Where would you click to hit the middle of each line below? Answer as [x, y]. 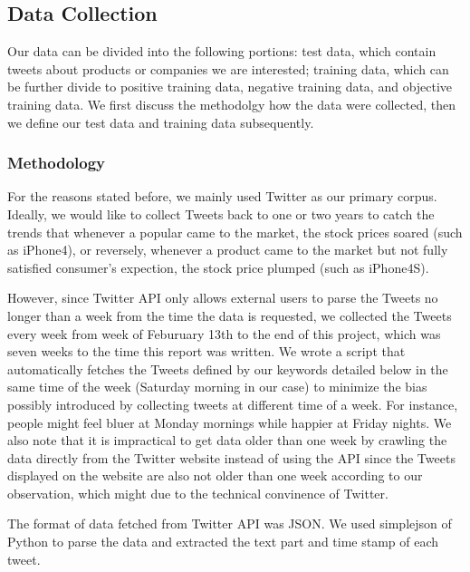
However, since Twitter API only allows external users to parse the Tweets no [223, 298]
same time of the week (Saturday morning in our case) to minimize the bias [217, 387]
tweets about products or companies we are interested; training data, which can [228, 68]
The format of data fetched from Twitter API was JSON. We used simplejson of [230, 524]
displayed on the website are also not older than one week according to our [215, 475]
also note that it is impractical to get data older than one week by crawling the [227, 440]
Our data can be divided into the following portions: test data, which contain [222, 51]
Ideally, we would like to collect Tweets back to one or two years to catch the [221, 213]
